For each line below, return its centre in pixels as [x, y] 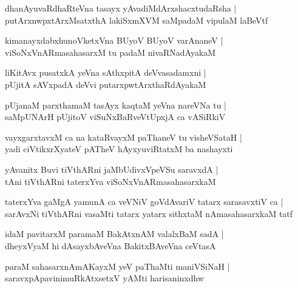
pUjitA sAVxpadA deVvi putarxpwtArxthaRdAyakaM [106, 84]
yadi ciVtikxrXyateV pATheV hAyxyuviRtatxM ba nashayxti [119, 149]
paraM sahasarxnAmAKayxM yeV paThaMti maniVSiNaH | [117, 266]
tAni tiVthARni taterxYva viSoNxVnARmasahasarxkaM [110, 181]
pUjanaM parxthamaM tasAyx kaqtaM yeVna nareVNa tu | [116, 105]
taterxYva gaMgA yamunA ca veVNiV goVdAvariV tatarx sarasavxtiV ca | [144, 202]
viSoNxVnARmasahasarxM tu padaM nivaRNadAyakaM [110, 52]
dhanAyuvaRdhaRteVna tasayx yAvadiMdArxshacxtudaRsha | [121, 8]
